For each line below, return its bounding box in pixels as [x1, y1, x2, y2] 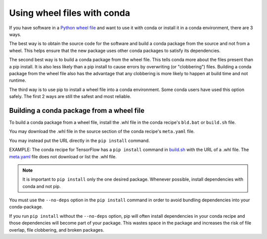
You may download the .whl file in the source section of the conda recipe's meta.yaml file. [9, 129, 195, 135]
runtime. [9, 77, 27, 84]
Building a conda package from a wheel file [9, 106, 145, 115]
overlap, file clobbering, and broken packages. [9, 227, 104, 233]
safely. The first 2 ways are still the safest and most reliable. [9, 94, 132, 99]
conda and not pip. [22, 183, 61, 189]
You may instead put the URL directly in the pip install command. [9, 138, 150, 143]
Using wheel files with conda [9, 7, 131, 18]
